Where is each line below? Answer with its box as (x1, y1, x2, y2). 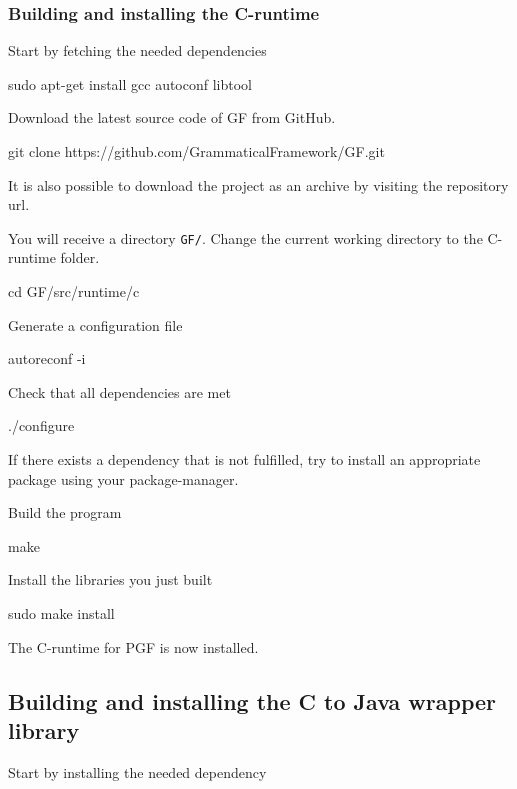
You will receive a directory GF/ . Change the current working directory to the (8, 227, 483, 248)
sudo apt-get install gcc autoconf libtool (8, 73, 253, 94)
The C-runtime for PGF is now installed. (8, 636, 259, 657)
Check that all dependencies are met (8, 381, 231, 402)
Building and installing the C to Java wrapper (8, 685, 496, 716)
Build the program (8, 502, 122, 523)
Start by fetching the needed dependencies (8, 40, 267, 61)
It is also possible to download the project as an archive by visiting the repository (8, 174, 509, 195)
